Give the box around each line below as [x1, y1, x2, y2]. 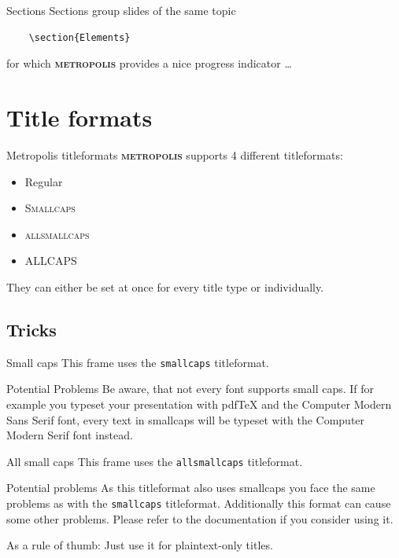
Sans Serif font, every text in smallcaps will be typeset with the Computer [6, 411, 365, 428]
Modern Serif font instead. [6, 427, 133, 443]
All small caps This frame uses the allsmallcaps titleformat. [6, 453, 303, 469]
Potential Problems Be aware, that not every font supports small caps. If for [6, 380, 375, 397]
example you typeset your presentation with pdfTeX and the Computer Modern [6, 395, 392, 412]
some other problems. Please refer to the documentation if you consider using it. [6, 510, 393, 527]
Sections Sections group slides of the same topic [6, 2, 236, 18]
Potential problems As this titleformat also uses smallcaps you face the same [6, 479, 375, 496]
